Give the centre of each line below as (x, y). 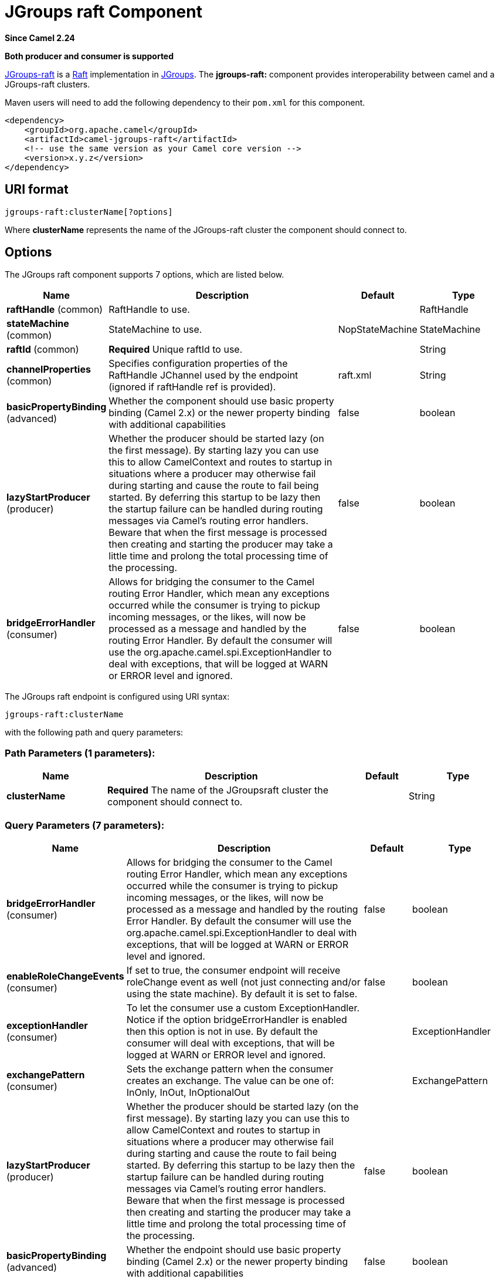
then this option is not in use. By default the (222, 1031)
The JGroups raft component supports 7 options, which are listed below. (145, 275)
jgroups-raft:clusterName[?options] (89, 212)
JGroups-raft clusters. (47, 84)
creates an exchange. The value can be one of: (230, 1080)
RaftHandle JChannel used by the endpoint (203, 375)
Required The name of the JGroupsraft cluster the (218, 790)
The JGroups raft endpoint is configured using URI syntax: (117, 697)
